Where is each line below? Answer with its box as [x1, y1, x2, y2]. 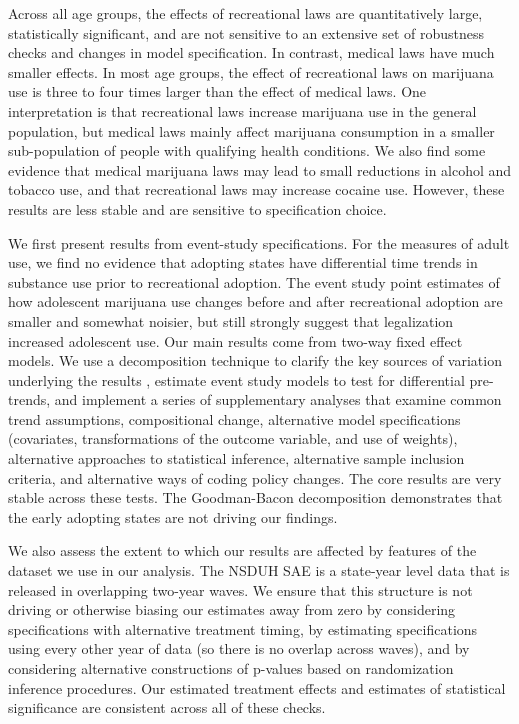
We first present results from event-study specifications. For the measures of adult [8, 232, 510, 253]
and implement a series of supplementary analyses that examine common [54, 389, 502, 410]
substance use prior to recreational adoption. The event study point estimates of [8, 271, 500, 292]
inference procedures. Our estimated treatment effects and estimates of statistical [8, 677, 506, 698]
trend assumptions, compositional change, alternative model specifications [8, 408, 461, 429]
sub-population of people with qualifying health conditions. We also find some [8, 140, 486, 161]
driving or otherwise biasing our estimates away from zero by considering [8, 599, 456, 620]
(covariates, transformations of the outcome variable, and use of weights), [8, 428, 458, 449]
